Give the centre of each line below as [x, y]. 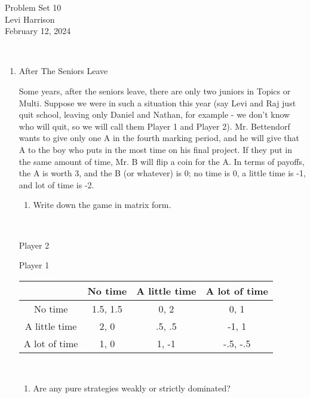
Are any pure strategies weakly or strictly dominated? [132, 388]
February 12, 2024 [38, 31]
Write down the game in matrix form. [102, 205]
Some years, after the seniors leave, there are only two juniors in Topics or [155, 91]
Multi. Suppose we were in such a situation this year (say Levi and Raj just [157, 102]
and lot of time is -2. [56, 184]
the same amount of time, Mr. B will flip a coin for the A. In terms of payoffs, [162, 161]
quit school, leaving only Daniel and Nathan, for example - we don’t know [154, 114]
